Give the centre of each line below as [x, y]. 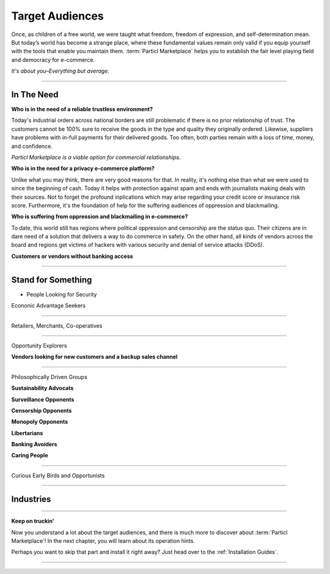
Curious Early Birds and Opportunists [58, 475]
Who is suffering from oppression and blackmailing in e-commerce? [100, 216]
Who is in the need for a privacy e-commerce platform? [83, 169]
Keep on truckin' [33, 521]
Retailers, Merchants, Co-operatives [57, 326]
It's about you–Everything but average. [61, 71]
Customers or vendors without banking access [72, 256]
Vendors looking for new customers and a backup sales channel [94, 357]
